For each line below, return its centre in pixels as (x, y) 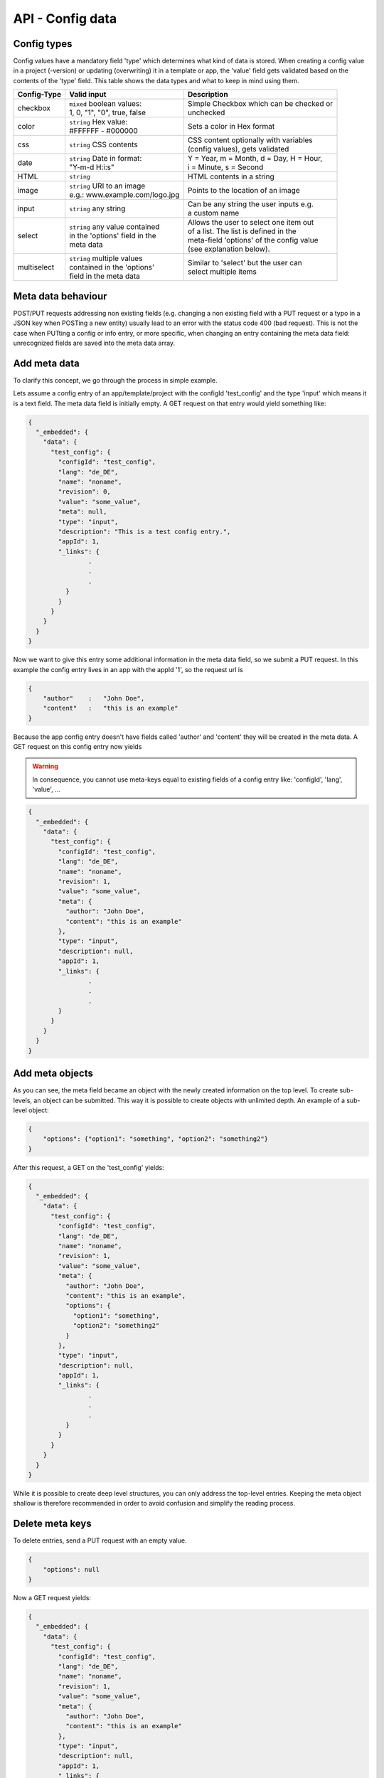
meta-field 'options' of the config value (253, 240)
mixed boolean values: (105, 104)
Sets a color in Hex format (231, 127)
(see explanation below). (229, 249)
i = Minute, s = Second (225, 167)
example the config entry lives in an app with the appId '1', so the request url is (128, 669)
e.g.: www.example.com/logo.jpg (124, 195)
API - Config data (65, 18)
